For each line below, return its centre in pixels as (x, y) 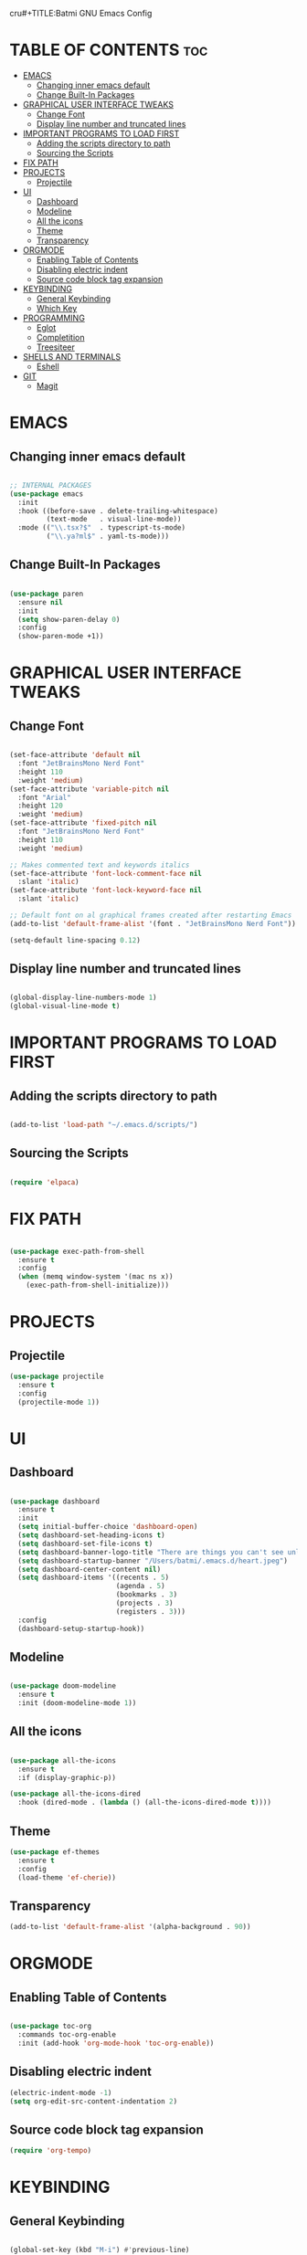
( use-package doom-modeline (63, 1686)
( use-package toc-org (51, 2027)
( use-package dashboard (55, 1502)
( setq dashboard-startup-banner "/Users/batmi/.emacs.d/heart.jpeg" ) (153, 1561)
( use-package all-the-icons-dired (75, 1794)
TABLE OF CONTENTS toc (109, 50)
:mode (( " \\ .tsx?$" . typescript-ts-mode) (101, 528)
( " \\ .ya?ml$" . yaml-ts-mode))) (108, 537)
